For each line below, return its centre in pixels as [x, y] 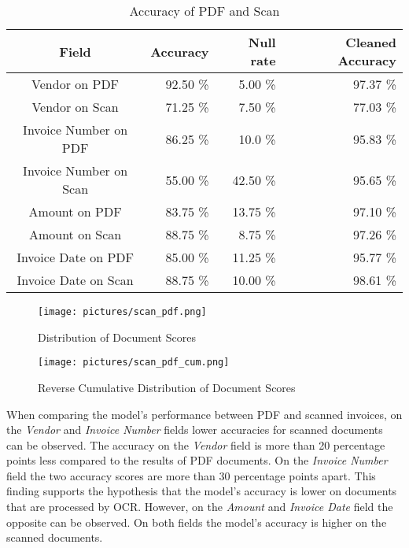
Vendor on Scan [75, 107]
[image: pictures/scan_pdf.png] [122, 312]
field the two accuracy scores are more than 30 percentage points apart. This [191, 475]
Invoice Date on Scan [75, 280]
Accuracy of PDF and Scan [204, 11]
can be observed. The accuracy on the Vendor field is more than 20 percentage [196, 444]
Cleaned [371, 42]
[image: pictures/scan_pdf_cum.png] [134, 363]
